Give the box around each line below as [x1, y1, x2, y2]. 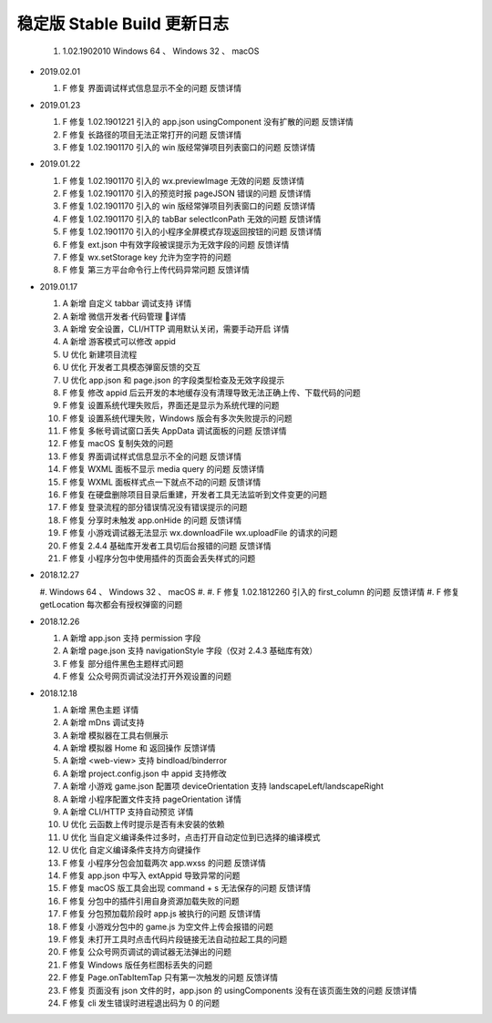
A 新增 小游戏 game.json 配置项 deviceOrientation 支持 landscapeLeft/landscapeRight [62, 781, 384, 792]
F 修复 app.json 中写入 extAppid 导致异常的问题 [62, 870, 241, 881]
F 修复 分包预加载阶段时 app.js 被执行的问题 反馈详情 [62, 908, 261, 919]
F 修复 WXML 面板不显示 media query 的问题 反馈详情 [62, 464, 265, 475]
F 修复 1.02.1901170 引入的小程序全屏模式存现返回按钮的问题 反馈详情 [62, 226, 323, 237]
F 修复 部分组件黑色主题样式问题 [62, 658, 184, 669]
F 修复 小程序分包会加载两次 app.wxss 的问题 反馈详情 [62, 857, 266, 868]
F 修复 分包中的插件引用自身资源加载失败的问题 [62, 895, 241, 906]
